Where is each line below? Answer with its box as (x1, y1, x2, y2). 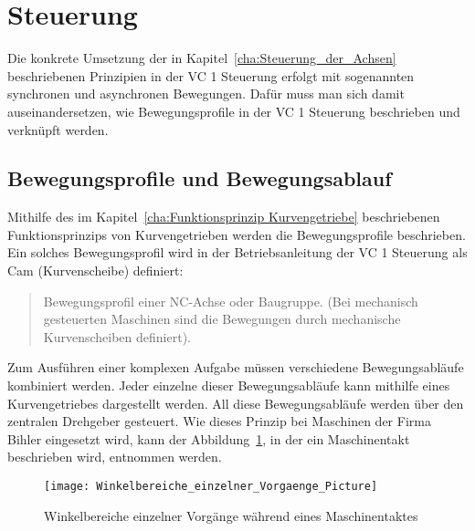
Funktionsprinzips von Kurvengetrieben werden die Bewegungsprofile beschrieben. (7, 224, 466, 244)
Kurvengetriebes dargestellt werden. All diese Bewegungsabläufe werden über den (7, 393, 464, 412)
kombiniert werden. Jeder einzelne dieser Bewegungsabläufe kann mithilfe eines (7, 376, 450, 395)
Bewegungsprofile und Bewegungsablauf (7, 164, 392, 193)
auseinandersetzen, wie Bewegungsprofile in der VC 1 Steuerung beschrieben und (7, 101, 460, 120)
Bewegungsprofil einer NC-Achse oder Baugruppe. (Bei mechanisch (43, 291, 418, 310)
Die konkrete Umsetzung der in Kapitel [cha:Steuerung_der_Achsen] (7, 48, 396, 68)
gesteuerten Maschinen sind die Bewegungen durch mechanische (43, 309, 401, 328)
